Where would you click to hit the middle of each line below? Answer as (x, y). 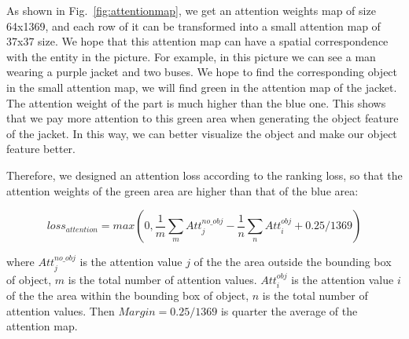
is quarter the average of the (289, 310)
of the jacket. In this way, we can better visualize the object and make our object (202, 133)
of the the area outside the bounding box (293, 262)
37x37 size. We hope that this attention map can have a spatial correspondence (197, 41)
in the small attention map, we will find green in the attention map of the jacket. (202, 87)
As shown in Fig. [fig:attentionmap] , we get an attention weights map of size (191, 10)
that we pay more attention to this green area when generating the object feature (203, 118)
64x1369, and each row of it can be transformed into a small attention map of (193, 26)
